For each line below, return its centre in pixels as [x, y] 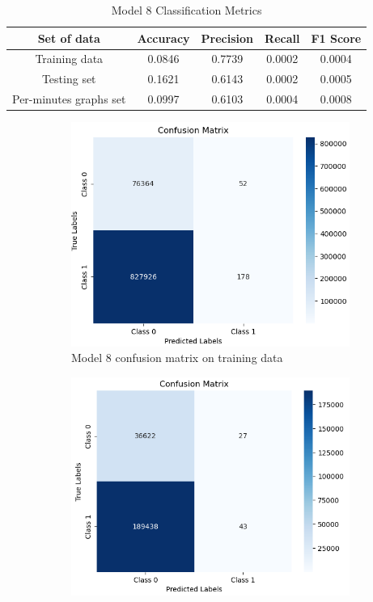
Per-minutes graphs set [69, 99]
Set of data [69, 38]
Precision [227, 38]
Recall [282, 38]
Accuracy [163, 38]
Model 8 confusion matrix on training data [177, 358]
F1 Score [336, 38]
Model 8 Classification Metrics [186, 10]
